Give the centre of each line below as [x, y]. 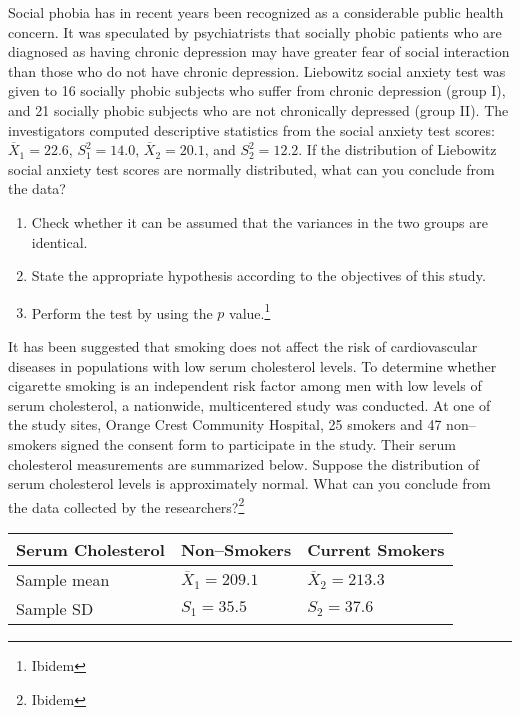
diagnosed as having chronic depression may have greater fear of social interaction [259, 51]
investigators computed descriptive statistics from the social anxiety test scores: [251, 129]
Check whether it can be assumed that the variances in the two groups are [259, 221]
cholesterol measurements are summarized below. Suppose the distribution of [244, 463]
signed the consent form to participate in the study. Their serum [258, 443]
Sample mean [63, 579]
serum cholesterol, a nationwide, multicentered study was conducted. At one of [249, 404]
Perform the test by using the [122, 312]
